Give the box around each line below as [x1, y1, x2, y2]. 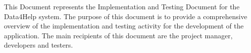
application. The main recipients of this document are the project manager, [4, 30, 233, 40]
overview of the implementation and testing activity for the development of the [4, 21, 244, 31]
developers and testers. [4, 40, 73, 50]
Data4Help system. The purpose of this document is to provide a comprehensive [4, 11, 248, 21]
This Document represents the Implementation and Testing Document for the [4, 1, 240, 11]
